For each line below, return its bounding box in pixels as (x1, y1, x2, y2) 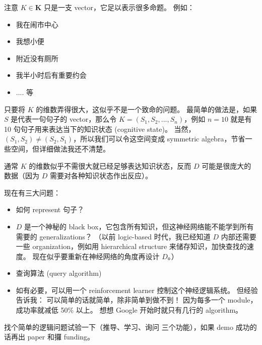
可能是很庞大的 (202, 160, 251, 171)
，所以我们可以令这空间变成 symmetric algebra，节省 (73, 133, 245, 144)
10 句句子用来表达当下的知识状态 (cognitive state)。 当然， (4, 123, 195, 134)
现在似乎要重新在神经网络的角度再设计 (32, 251, 160, 261)
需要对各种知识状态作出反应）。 (49, 170, 152, 181)
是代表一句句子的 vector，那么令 (11, 114, 117, 124)
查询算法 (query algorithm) (16, 268, 102, 278)
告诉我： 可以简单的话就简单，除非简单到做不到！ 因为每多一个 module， (16, 294, 257, 305)
